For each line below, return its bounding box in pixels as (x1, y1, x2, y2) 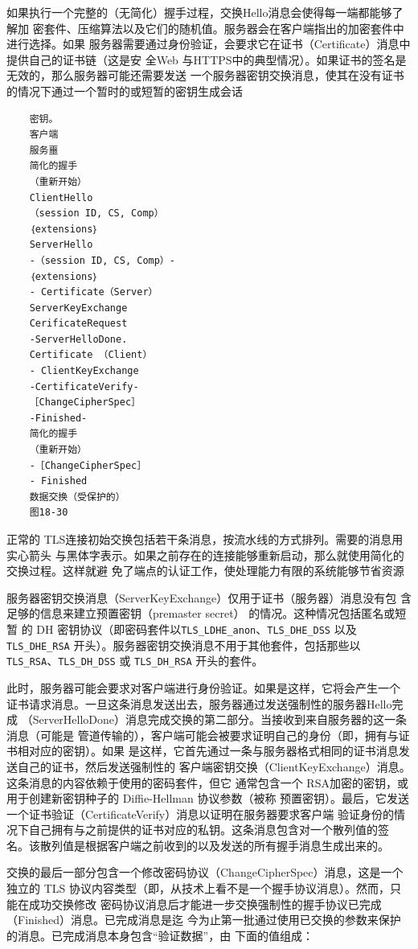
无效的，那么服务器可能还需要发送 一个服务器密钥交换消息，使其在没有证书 (6, 67, 404, 84)
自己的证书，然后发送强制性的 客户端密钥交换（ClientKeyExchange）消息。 (17, 758, 411, 774)
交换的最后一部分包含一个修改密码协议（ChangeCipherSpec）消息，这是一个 (6, 864, 404, 881)
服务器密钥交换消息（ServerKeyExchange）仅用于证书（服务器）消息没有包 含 (6, 589, 412, 606)
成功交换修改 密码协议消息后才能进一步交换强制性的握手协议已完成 (28, 895, 382, 912)
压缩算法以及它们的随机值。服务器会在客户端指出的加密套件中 (77, 19, 404, 36)
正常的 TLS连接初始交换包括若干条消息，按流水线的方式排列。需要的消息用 (6, 531, 404, 547)
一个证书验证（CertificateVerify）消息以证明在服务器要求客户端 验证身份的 (6, 805, 394, 822)
